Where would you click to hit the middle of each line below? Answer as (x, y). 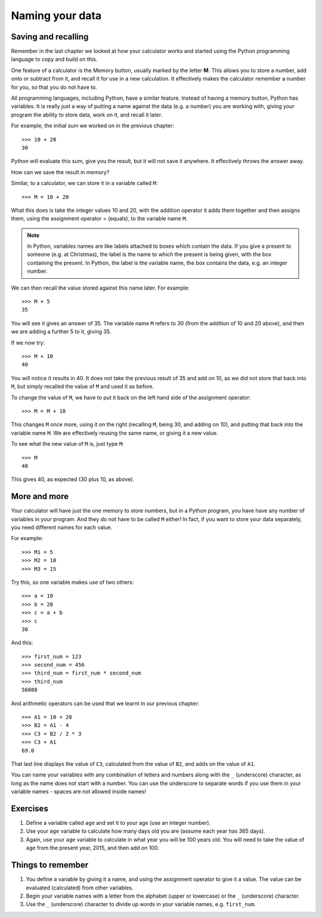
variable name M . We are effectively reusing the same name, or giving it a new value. (114, 433)
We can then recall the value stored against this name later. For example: (100, 288)
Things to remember (50, 865)
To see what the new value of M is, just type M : (68, 444)
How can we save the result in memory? (60, 172)
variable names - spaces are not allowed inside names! (79, 791)
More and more (40, 496)
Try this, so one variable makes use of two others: (72, 582)
